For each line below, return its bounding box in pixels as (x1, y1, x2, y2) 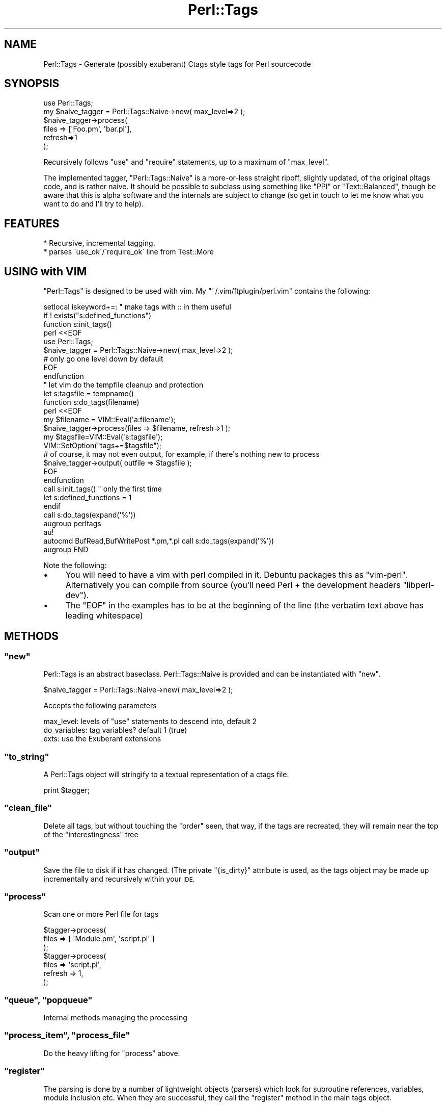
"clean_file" (4, 803, 52, 813)
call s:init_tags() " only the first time (43, 484, 162, 494)
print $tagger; (43, 786, 90, 795)
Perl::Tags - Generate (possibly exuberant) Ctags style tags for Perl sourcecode (43, 59, 311, 68)
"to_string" (4, 751, 49, 762)
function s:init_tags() (43, 320, 112, 329)
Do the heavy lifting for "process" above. (43, 1048, 180, 1058)
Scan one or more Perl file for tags (43, 910, 159, 919)
